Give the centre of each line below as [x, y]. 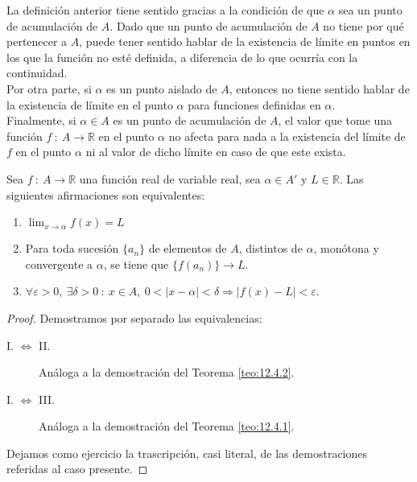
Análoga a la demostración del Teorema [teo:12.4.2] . [167, 372]
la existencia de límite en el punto [90, 104]
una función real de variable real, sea [170, 178]
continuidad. [37, 73]
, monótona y [346, 248]
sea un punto [370, 10]
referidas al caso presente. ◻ [77, 469]
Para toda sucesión [72, 248]
